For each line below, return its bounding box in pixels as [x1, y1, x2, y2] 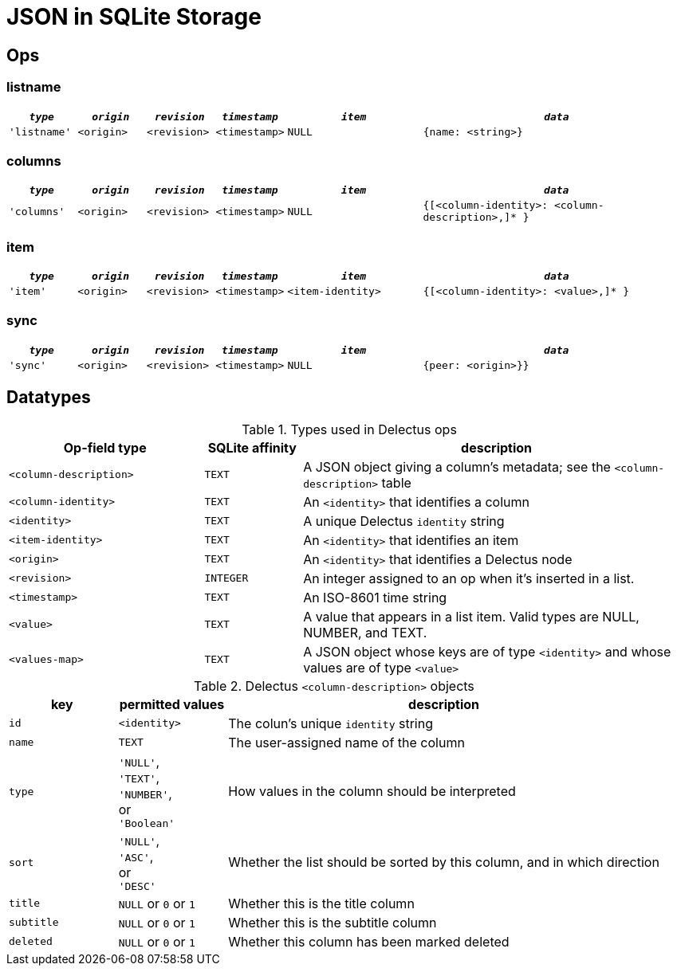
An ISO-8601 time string [303, 589, 447, 606]
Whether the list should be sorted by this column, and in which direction [228, 854, 659, 871]
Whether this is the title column [228, 895, 415, 911]
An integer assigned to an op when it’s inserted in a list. [303, 570, 635, 586]
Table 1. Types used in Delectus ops [242, 421, 457, 437]
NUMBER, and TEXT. [303, 624, 427, 641]
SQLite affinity [207, 439, 297, 456]
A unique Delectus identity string [303, 512, 505, 529]
